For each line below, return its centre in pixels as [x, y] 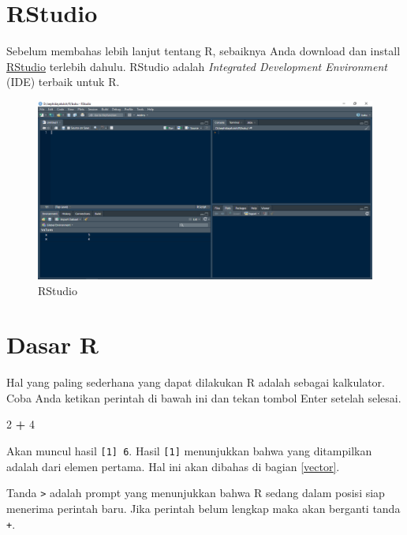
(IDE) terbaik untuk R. [63, 82]
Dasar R [52, 344]
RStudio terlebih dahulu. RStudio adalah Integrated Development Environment [197, 66]
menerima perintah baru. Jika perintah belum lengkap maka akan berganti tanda [203, 508]
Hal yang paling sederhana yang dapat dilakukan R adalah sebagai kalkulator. [196, 382]
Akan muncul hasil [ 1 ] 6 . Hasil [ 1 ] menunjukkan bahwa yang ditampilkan [189, 451]
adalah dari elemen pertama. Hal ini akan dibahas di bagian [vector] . [173, 466]
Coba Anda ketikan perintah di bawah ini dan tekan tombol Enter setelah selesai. [204, 397]
